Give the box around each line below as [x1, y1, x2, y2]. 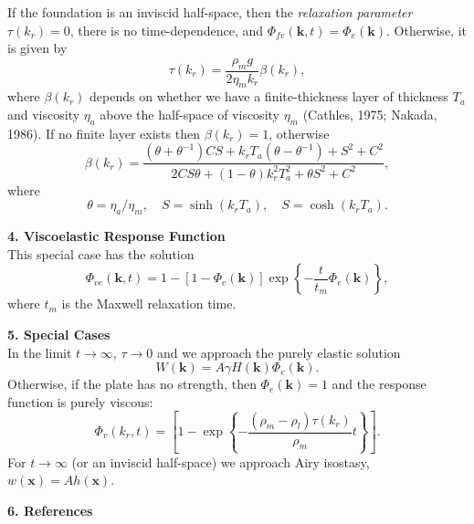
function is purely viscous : [7, 392, 153, 411]
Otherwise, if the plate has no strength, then [7, 374, 257, 393]
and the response [332, 374, 427, 393]
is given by [7, 38, 68, 58]
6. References [7, 500, 93, 519]
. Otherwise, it [385, 20, 467, 39]
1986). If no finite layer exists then [7, 123, 200, 142]
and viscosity [7, 105, 80, 123]
